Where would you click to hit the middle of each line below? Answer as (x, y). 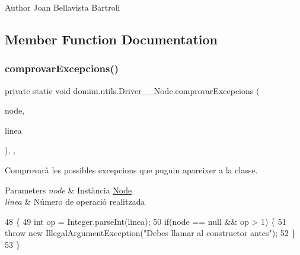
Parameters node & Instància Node (68, 190)
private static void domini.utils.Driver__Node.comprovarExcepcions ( (132, 90)
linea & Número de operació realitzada (75, 201)
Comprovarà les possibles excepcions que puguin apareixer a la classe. (131, 170)
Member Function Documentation (111, 39)
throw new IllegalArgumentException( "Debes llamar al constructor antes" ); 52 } (150, 233)
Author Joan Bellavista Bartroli (63, 7)
